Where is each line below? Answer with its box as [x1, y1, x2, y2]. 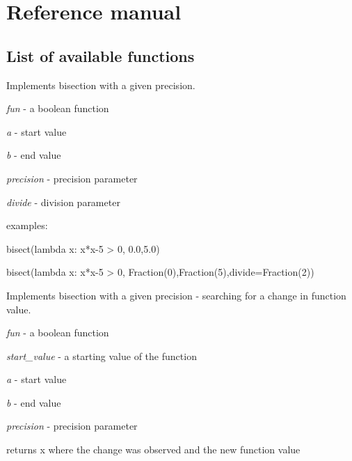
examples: [6, 218, 48, 233]
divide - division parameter [6, 194, 120, 209]
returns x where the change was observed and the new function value [6, 442, 301, 457]
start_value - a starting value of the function [6, 348, 197, 363]
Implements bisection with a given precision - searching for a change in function [6, 288, 346, 302]
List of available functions [6, 45, 195, 66]
